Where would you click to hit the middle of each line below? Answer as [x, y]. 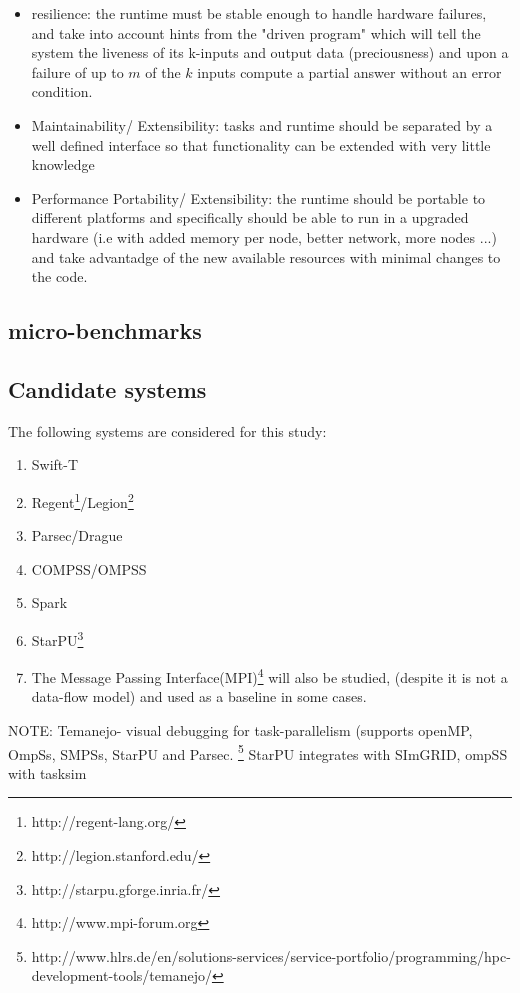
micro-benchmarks [105, 330]
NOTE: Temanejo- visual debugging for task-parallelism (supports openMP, [240, 730]
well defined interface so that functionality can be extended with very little [261, 144]
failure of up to [77, 71]
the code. [59, 276]
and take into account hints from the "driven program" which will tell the [256, 32]
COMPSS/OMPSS [89, 568]
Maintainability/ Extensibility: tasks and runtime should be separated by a [262, 124]
